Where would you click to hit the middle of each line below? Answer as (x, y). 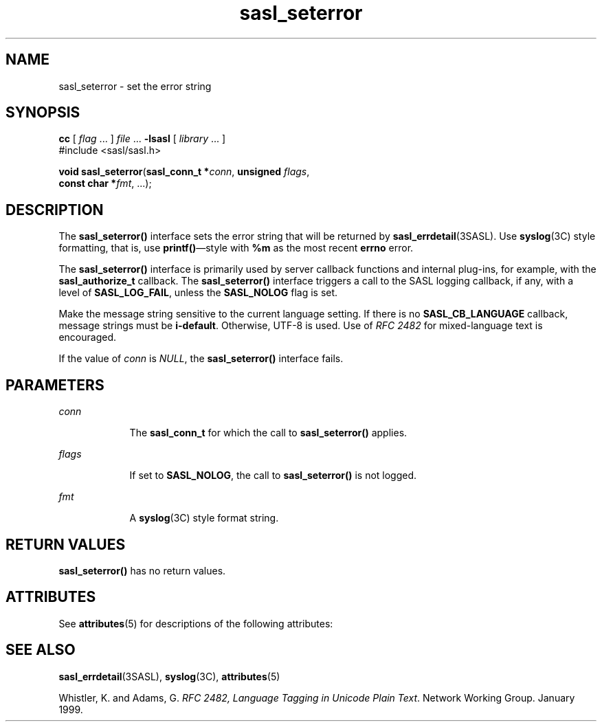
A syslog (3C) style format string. (204, 518)
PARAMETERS (55, 385)
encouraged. (87, 337)
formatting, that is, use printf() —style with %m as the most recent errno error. (236, 248)
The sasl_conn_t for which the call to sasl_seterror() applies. (268, 433)
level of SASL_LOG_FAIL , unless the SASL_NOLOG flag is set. (198, 293)
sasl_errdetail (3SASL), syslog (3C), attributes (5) (169, 676)
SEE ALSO (41, 650)
